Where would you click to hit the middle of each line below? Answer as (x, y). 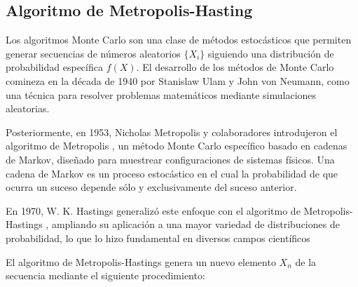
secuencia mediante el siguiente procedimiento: (105, 275)
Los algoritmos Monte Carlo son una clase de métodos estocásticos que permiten (179, 40)
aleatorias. (28, 108)
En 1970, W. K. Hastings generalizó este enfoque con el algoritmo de (153, 210)
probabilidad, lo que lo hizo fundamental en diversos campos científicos (158, 238)
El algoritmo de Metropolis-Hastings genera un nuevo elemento (141, 261)
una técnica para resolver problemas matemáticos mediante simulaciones (161, 94)
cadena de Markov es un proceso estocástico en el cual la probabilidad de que (172, 173)
